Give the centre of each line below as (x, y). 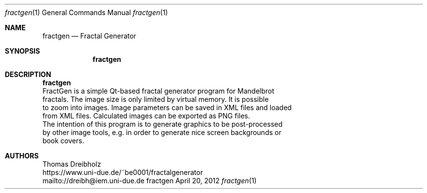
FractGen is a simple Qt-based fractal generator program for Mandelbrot (158, 91)
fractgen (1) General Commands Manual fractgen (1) (87, 12)
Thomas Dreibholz (72, 164)
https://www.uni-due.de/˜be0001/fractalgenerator (123, 172)
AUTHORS (22, 156)
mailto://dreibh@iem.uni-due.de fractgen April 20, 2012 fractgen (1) (150, 181)
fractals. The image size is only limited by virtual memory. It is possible (156, 99)
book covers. (63, 141)
